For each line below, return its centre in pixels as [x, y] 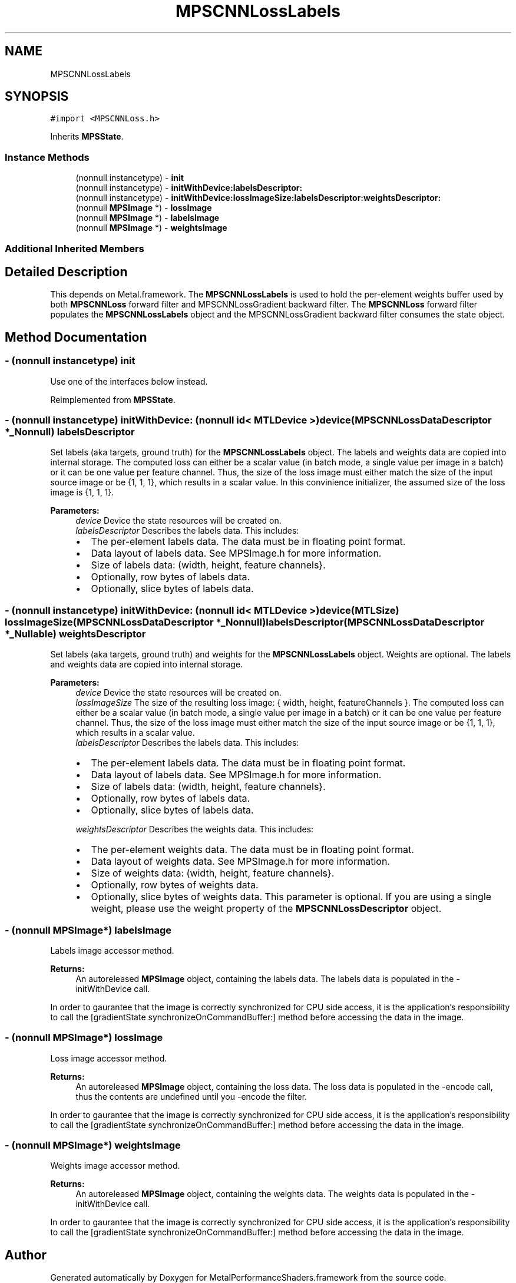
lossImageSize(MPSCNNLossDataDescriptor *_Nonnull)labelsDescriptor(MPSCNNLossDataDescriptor [245, 622]
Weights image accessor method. [115, 1166]
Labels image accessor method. [112, 950]
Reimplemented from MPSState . [113, 399]
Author [26, 1255]
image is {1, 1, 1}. [82, 492]
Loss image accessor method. [109, 1058]
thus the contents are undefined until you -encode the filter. [191, 1096]
